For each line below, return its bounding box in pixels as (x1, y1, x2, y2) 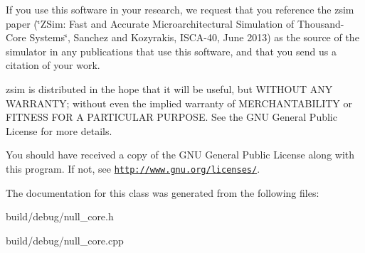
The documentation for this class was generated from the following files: (6, 185, 319, 200)
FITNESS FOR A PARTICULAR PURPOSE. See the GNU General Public (6, 109, 337, 124)
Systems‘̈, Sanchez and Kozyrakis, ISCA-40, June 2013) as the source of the (29, 30, 359, 45)
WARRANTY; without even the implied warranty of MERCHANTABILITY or (6, 95, 353, 110)
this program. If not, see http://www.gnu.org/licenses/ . (6, 161, 260, 176)
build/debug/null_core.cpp (6, 232, 124, 247)
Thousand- (297, 16, 344, 31)
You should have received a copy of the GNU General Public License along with (6, 147, 355, 162)
